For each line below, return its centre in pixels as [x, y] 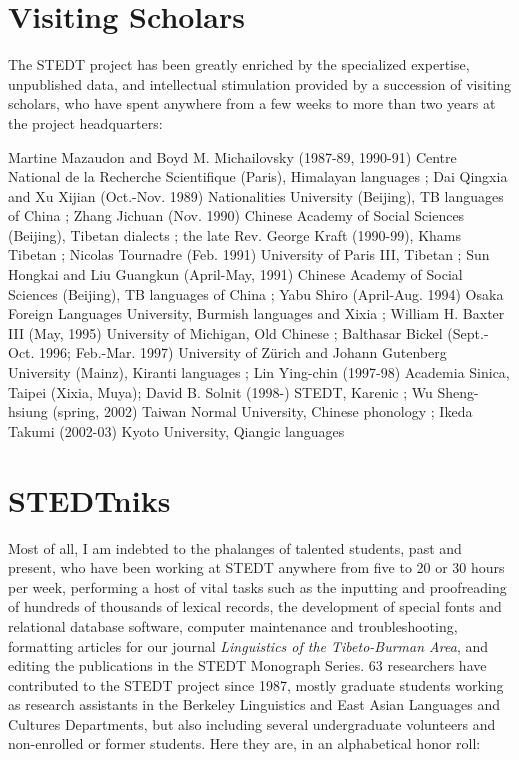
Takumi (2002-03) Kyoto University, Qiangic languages [176, 430]
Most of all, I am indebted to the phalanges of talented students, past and [235, 547]
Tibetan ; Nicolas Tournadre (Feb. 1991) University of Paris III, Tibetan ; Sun [249, 254]
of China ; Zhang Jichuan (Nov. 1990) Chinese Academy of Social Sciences [236, 215]
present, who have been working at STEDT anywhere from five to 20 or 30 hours [256, 567]
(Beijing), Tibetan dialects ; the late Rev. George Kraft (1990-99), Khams [234, 234]
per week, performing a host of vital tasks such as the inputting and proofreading [257, 586]
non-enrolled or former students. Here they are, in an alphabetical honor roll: [244, 743]
